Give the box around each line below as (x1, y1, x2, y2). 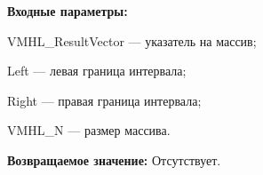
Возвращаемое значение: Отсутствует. (7, 150, 221, 169)
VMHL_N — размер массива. (7, 121, 171, 139)
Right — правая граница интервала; (7, 91, 202, 109)
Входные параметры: (7, 2, 128, 20)
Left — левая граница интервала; (7, 61, 187, 80)
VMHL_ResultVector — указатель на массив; (7, 31, 257, 50)
